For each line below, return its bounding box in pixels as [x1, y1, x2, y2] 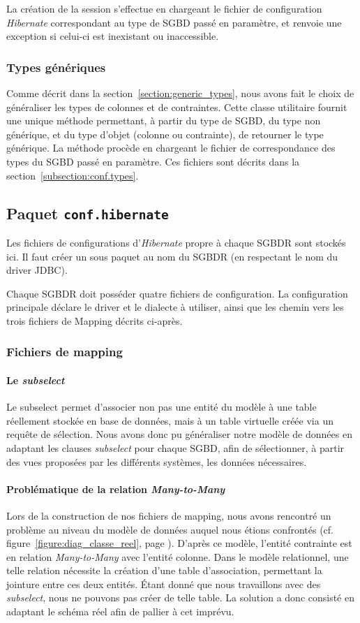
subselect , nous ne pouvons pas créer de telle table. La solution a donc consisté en [6, 590, 355, 605]
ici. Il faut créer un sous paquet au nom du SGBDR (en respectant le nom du [6, 249, 338, 263]
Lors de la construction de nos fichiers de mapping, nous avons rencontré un [6, 508, 331, 522]
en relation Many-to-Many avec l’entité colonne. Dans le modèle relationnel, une [6, 549, 349, 564]
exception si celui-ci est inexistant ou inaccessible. [6, 29, 219, 43]
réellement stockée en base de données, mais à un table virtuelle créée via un [6, 413, 333, 427]
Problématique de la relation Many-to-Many [6, 481, 225, 496]
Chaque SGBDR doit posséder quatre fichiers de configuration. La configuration [6, 286, 348, 300]
